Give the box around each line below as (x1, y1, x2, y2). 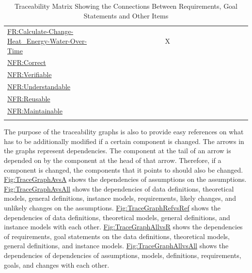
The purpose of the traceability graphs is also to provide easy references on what (4, 127, 244, 137)
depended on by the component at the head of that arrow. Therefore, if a (4, 155, 221, 165)
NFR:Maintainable (7, 105, 63, 115)
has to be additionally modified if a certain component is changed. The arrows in (4, 136, 244, 146)
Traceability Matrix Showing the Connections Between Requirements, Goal (14, 1, 238, 11)
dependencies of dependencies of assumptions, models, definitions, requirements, (4, 250, 241, 260)
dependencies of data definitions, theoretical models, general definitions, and (4, 212, 230, 222)
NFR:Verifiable (7, 69, 52, 80)
